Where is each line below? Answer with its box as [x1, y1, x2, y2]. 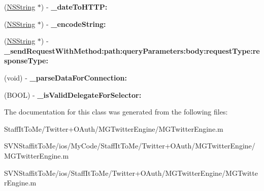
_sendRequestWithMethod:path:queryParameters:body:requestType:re [4, 45, 260, 56]
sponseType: [4, 55, 48, 66]
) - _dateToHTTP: [41, 2, 108, 12]
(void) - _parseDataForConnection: [4, 72, 127, 83]
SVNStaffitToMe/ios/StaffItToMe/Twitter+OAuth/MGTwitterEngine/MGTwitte [4, 167, 258, 178]
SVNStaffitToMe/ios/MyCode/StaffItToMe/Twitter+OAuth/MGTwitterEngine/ [4, 140, 255, 151]
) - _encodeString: [41, 18, 106, 29]
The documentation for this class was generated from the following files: [4, 106, 228, 117]
